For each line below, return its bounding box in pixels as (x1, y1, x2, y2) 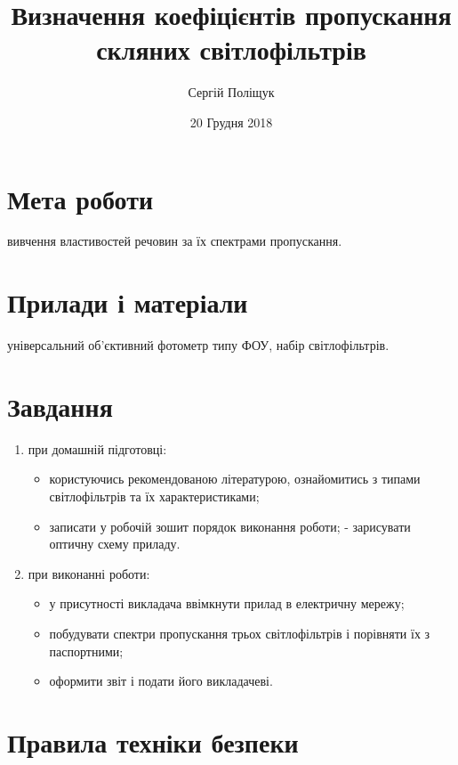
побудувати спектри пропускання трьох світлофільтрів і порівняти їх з (49, 624, 430, 643)
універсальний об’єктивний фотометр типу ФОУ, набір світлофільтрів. (7, 336, 390, 354)
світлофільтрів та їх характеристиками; (49, 487, 260, 506)
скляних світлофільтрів (96, 31, 366, 68)
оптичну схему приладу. (49, 534, 181, 553)
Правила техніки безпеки (7, 724, 299, 760)
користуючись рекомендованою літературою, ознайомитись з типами (49, 469, 421, 488)
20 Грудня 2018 (189, 112, 273, 131)
